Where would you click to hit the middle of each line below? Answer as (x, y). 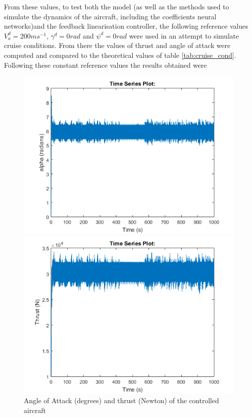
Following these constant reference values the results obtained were (105, 65)
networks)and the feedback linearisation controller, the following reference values (126, 26)
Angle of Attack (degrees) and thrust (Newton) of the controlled (122, 400)
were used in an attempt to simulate (184, 35)
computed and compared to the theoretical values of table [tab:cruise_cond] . (120, 55)
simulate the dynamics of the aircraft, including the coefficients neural (110, 16)
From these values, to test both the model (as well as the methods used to (117, 6)
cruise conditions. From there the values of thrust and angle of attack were (117, 45)
